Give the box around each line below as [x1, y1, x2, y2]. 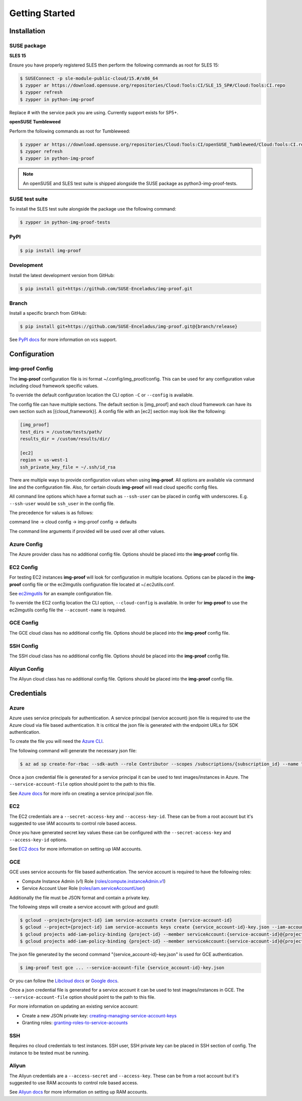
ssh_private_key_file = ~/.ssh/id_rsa [20, 464, 116, 470]
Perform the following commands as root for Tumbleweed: [9, 128, 130, 134]
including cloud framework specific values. [9, 383, 99, 389]
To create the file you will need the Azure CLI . [9, 738, 104, 744]
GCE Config [9, 620, 39, 627]
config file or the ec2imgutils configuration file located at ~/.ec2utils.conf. [22, 581, 175, 587]
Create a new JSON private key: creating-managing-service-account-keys [22, 1012, 177, 1018]
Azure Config [9, 540, 43, 547]
